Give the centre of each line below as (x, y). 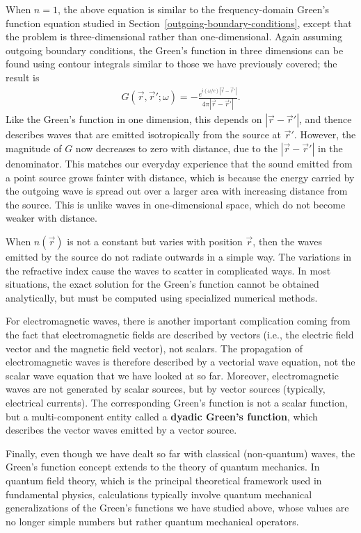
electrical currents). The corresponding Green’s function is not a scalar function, (177, 402)
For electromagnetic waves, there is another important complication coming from (178, 321)
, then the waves (287, 241)
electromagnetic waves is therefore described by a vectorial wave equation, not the (180, 362)
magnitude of (34, 148)
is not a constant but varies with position (155, 241)
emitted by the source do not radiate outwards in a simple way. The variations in (179, 257)
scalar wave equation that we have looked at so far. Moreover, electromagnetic (173, 375)
